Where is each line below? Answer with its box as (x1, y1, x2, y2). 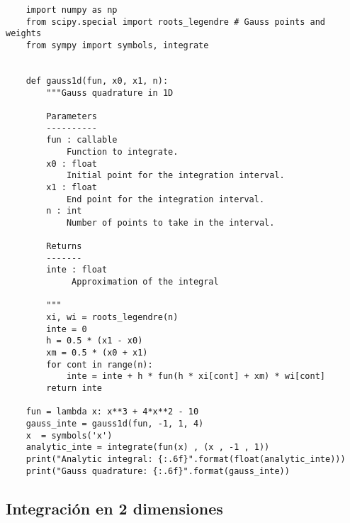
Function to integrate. (66, 146, 179, 157)
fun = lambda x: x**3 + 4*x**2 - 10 (26, 407, 199, 417)
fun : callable (46, 135, 118, 145)
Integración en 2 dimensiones (6, 497, 223, 519)
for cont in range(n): (46, 359, 153, 370)
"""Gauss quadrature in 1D (46, 87, 174, 98)
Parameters (46, 111, 97, 121)
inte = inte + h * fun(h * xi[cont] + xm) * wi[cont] (66, 371, 326, 382)
